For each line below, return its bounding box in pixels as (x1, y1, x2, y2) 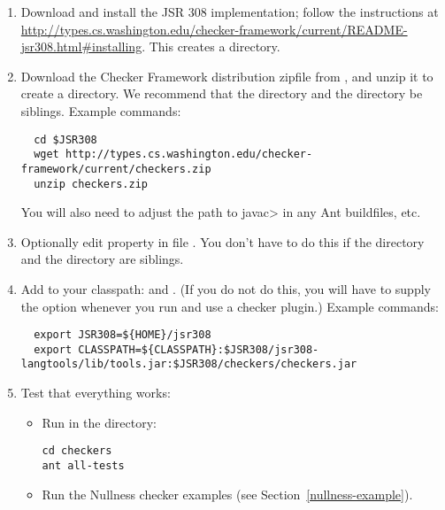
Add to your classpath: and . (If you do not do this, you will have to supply (20, 279, 431, 297)
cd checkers (42, 444, 112, 458)
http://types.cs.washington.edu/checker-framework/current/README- (20, 19, 408, 38)
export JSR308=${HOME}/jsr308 (34, 328, 211, 342)
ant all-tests (42, 459, 125, 472)
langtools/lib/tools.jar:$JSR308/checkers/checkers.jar (20, 358, 357, 371)
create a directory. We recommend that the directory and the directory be (20, 84, 423, 103)
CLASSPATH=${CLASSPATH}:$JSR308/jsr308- (78, 343, 319, 356)
